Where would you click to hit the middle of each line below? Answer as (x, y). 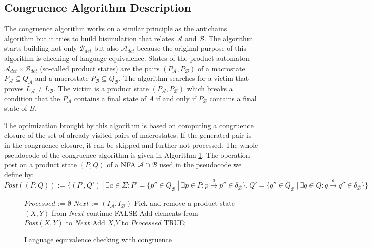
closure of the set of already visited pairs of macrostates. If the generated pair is (128, 135)
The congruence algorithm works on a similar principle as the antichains (116, 28)
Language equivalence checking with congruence (98, 239)
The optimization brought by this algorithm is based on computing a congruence (129, 125)
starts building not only (41, 48)
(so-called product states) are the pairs (100, 68)
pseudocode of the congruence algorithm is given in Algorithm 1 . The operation (127, 154)
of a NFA (121, 165)
